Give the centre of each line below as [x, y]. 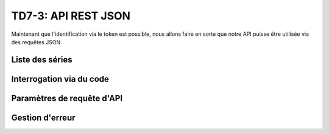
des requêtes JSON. [37, 42]
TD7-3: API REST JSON [71, 16]
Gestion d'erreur [43, 117]
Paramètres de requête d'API [67, 98]
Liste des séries [42, 60]
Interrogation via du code [60, 79]
